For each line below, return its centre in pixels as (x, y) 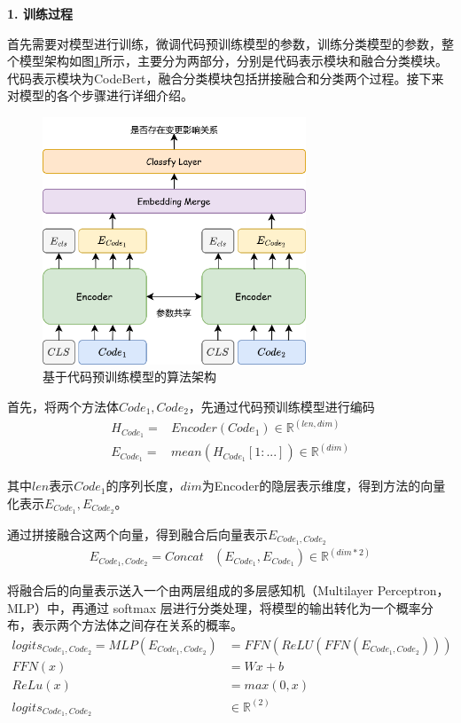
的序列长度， (143, 486)
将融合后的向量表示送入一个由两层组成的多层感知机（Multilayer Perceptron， (228, 590)
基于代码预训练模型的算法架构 (129, 377)
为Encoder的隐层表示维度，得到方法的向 (317, 486)
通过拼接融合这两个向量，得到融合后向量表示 (137, 534)
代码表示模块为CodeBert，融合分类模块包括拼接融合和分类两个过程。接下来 (226, 78)
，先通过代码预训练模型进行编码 (281, 407)
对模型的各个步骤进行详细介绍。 (100, 95)
